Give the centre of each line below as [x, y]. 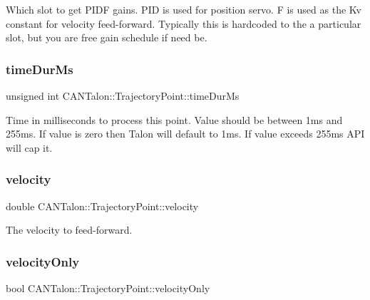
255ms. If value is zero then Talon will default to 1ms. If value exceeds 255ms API [185, 134]
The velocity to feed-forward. [69, 230]
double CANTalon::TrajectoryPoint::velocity [102, 206]
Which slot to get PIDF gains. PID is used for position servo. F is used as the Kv [184, 9]
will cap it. [29, 147]
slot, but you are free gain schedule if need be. [107, 37]
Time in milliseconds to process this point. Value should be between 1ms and [174, 119]
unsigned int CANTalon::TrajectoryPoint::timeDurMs [123, 95]
